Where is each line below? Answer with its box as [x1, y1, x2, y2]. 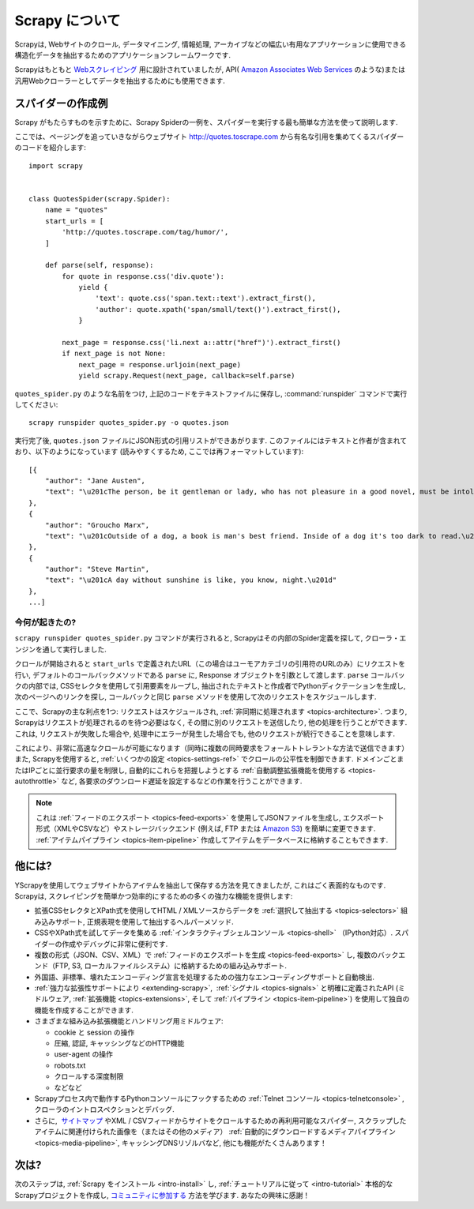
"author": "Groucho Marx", [44, 520, 150, 529]
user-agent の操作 [54, 1049, 114, 1059]
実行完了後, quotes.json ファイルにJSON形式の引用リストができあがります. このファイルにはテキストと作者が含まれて [14, 435, 407, 445]
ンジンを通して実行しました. [14, 644, 107, 654]
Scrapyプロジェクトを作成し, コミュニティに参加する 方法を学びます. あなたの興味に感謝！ [14, 1190, 310, 1200]
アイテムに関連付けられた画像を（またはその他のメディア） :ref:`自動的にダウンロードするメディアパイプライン [34, 1127, 397, 1136]
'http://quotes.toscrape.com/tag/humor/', [62, 227, 229, 237]
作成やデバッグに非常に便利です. [62, 939, 168, 948]
